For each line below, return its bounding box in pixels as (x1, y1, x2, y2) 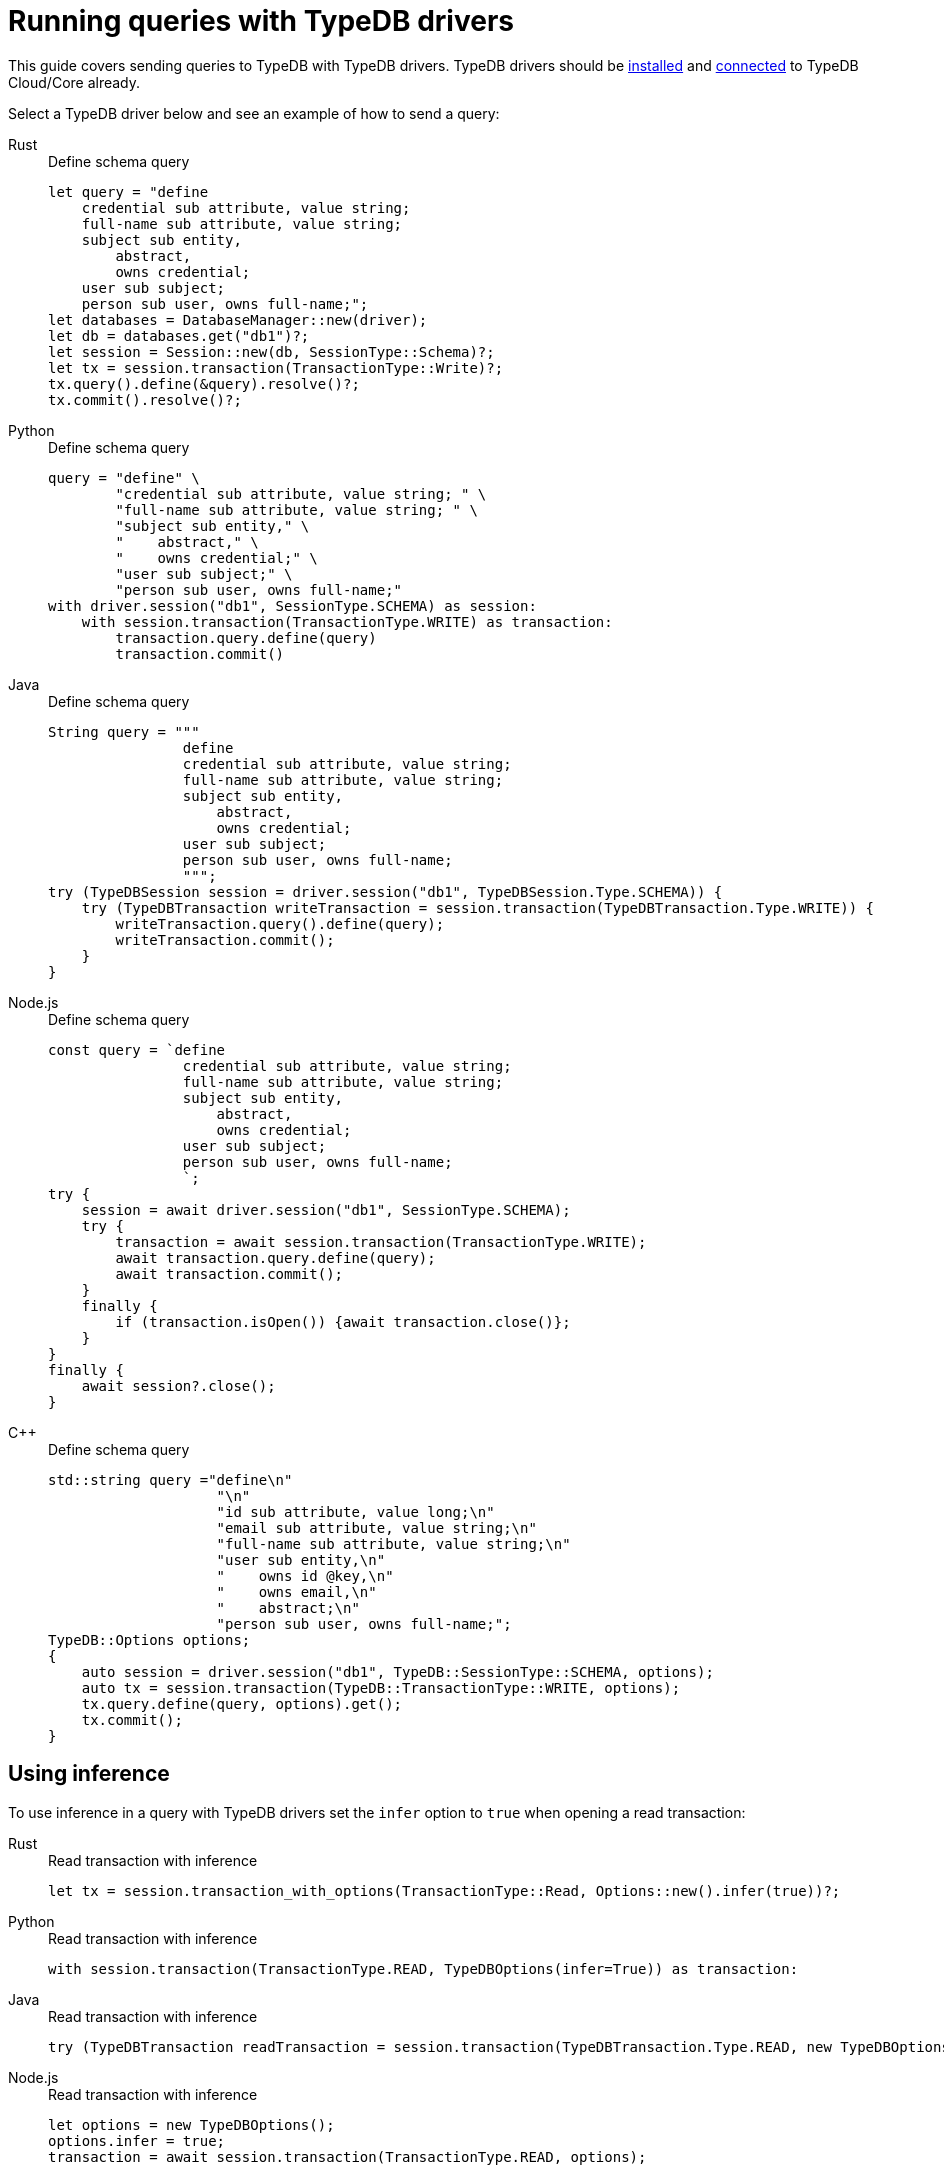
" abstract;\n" (216, 1599, 360, 1616)
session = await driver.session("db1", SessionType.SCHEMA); (81, 1201, 571, 1218)
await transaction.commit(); (115, 1265, 344, 1282)
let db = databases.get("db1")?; (48, 327, 310, 344)
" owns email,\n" (216, 1583, 377, 1600)
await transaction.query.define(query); (115, 1249, 436, 1266)
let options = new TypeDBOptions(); (48, 2116, 335, 2133)
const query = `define (48, 1041, 226, 1058)
